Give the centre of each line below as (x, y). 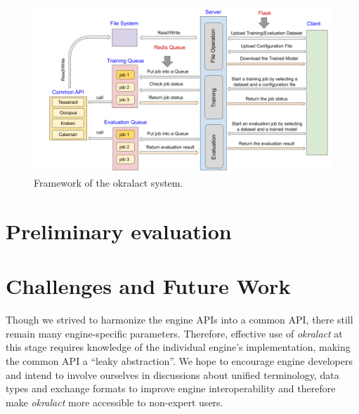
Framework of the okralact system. (109, 183)
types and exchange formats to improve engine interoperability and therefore (171, 388)
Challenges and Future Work (148, 286)
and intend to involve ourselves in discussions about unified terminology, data (172, 374)
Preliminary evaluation (119, 231)
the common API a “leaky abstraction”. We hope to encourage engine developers (179, 360)
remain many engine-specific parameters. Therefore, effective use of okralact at (174, 333)
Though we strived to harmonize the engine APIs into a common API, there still (179, 320)
